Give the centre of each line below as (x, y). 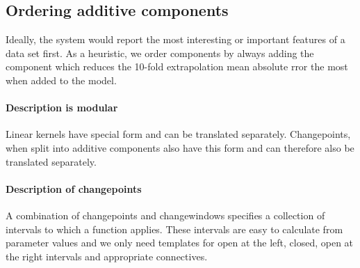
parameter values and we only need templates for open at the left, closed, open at (180, 243)
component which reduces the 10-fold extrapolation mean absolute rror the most (177, 66)
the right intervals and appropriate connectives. (107, 256)
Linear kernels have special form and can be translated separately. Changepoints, (178, 134)
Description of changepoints (74, 188)
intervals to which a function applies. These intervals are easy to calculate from (174, 229)
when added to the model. (61, 80)
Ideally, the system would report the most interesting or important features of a (175, 39)
